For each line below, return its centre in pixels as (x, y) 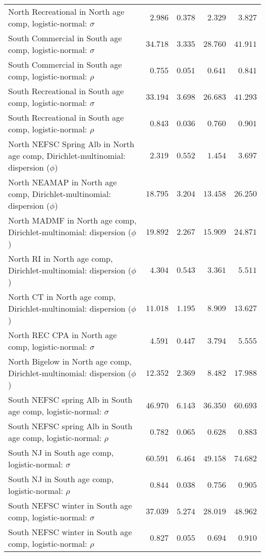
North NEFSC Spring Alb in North (71, 144)
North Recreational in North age (66, 11)
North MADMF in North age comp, (72, 220)
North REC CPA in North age (63, 335)
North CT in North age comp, (62, 297)
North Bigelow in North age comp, (70, 361)
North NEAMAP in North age (63, 182)
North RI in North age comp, (61, 258)
